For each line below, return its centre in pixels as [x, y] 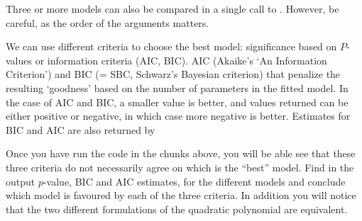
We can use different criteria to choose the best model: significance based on [171, 46]
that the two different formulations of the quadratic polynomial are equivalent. [177, 209]
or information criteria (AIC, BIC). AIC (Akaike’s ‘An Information [181, 60]
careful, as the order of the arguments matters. [108, 22]
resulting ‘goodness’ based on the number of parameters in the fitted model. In [177, 87]
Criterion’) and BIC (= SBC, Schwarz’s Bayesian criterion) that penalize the [173, 74]
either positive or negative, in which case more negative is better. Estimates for [178, 116]
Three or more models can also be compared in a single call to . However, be [172, 8]
